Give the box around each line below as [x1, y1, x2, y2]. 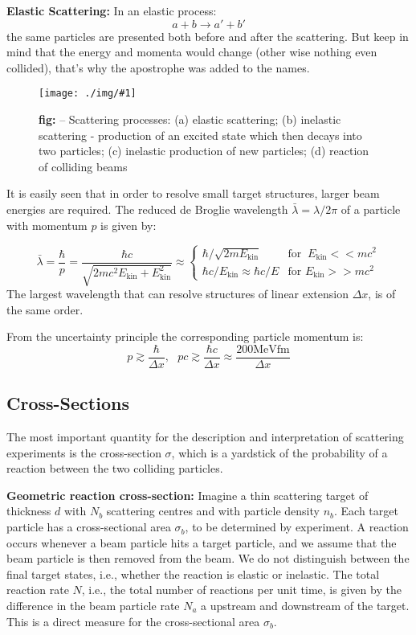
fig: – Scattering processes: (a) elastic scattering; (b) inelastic [39, 111, 341, 128]
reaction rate [6, 581, 69, 598]
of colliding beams [39, 158, 128, 174]
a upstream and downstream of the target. [201, 597, 410, 614]
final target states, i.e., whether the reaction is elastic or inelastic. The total [6, 565, 380, 582]
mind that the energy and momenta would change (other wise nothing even [6, 43, 377, 60]
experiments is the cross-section [6, 444, 161, 461]
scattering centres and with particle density [106, 502, 320, 519]
